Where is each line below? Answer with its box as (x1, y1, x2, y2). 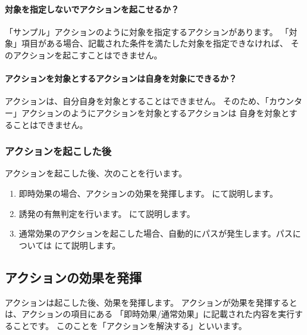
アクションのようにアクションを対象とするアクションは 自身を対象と (21, 106, 289, 119)
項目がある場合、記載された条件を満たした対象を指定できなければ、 (21, 37, 288, 49)
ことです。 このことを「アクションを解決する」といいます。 (12, 319, 247, 331)
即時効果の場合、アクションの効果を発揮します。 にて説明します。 (18, 187, 278, 199)
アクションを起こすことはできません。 (12, 48, 162, 61)
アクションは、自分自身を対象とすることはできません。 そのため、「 (5, 95, 270, 107)
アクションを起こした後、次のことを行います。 (5, 167, 187, 179)
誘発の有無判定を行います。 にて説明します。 (18, 207, 195, 219)
